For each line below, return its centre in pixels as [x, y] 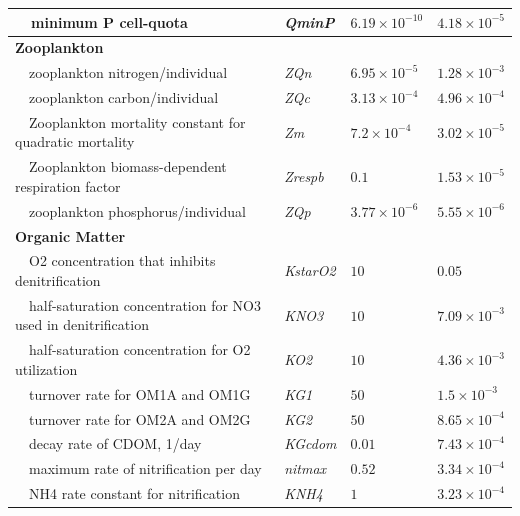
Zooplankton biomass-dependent [127, 166]
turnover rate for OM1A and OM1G [139, 393]
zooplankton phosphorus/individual [137, 210]
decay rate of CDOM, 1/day [115, 443]
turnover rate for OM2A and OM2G [139, 418]
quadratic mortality [75, 141]
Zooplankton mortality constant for [137, 121]
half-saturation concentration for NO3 [145, 304]
